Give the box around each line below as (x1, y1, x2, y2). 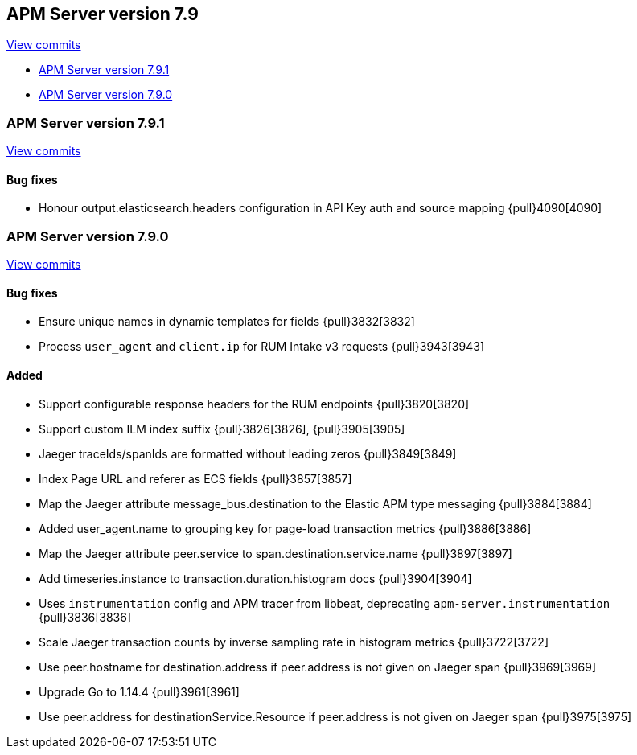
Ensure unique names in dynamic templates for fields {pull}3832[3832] (39, 314, 415, 329)
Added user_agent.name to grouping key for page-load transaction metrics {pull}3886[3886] (39, 521, 532, 535)
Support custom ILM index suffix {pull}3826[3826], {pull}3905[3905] (39, 421, 405, 436)
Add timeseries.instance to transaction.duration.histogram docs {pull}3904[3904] (39, 571, 472, 585)
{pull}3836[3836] (39, 609, 132, 624)
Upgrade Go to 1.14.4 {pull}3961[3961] (39, 684, 240, 699)
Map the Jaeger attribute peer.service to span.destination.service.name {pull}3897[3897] (39, 546, 512, 560)
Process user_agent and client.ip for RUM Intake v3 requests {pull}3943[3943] (39, 339, 484, 354)
